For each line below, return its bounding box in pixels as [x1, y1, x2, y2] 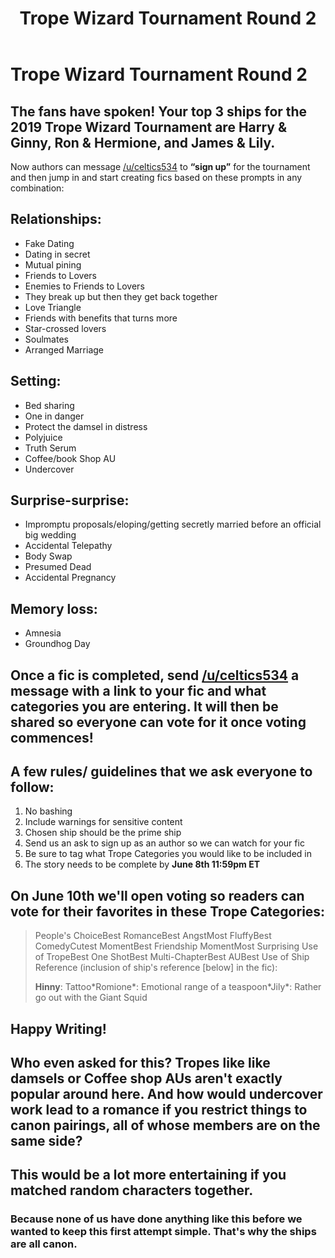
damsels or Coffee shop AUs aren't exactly [10, 1070, 283, 1087]
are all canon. [10, 1237, 78, 1251]
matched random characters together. [10, 1182, 254, 1199]
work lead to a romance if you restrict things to [10, 1102, 308, 1119]
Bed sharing [24, 399, 75, 411]
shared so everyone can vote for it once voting [10, 713, 307, 731]
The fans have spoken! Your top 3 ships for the [10, 103, 308, 120]
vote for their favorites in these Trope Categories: [10, 903, 326, 920]
